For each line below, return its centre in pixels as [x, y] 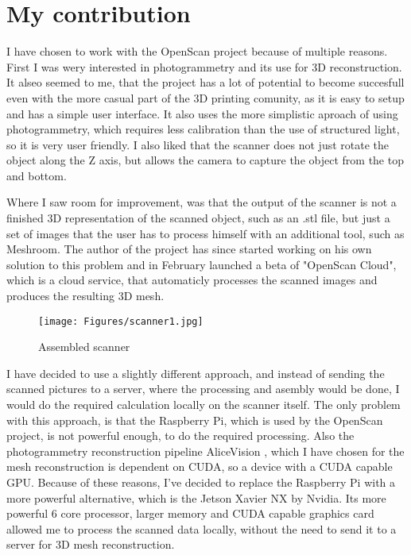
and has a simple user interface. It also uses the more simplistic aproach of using [202, 113]
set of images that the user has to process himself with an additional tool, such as [205, 233]
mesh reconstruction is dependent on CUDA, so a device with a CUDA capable [200, 466]
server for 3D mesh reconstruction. [91, 544]
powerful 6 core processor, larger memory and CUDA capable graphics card [190, 513]
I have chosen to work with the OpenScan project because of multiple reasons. [197, 51]
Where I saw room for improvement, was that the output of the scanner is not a [202, 202]
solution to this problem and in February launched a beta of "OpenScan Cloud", [202, 264]
